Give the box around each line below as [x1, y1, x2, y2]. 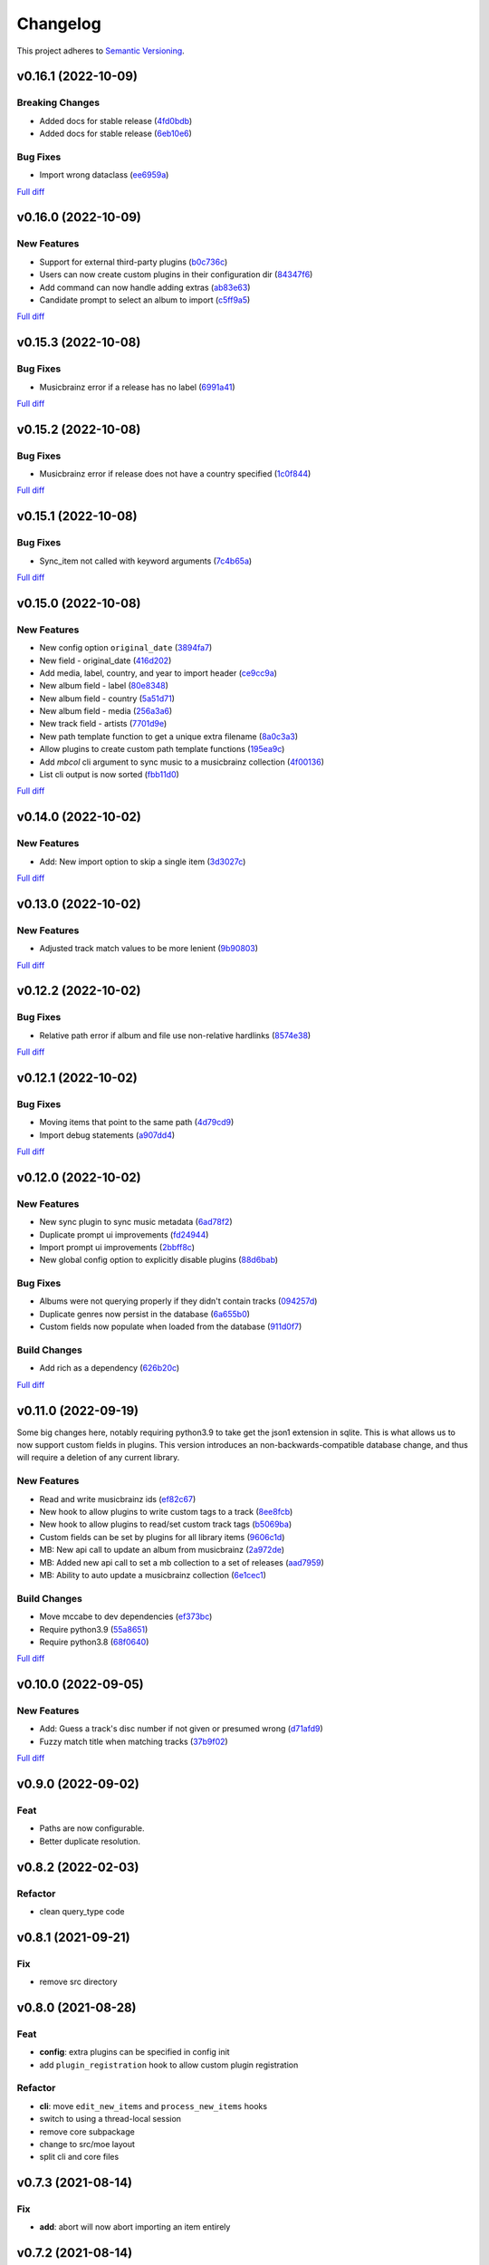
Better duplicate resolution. [39, 1836, 140, 1846]
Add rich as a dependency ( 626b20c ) [39, 1363, 180, 1373]
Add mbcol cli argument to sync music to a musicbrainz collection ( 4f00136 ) [39, 757, 325, 767]
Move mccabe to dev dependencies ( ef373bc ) [39, 1611, 213, 1622]
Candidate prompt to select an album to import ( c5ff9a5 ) [39, 294, 251, 305]
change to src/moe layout [39, 2138, 135, 2149]
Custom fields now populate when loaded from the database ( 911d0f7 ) [39, 1321, 302, 1332]
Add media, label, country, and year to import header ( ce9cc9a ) [39, 667, 278, 679]
